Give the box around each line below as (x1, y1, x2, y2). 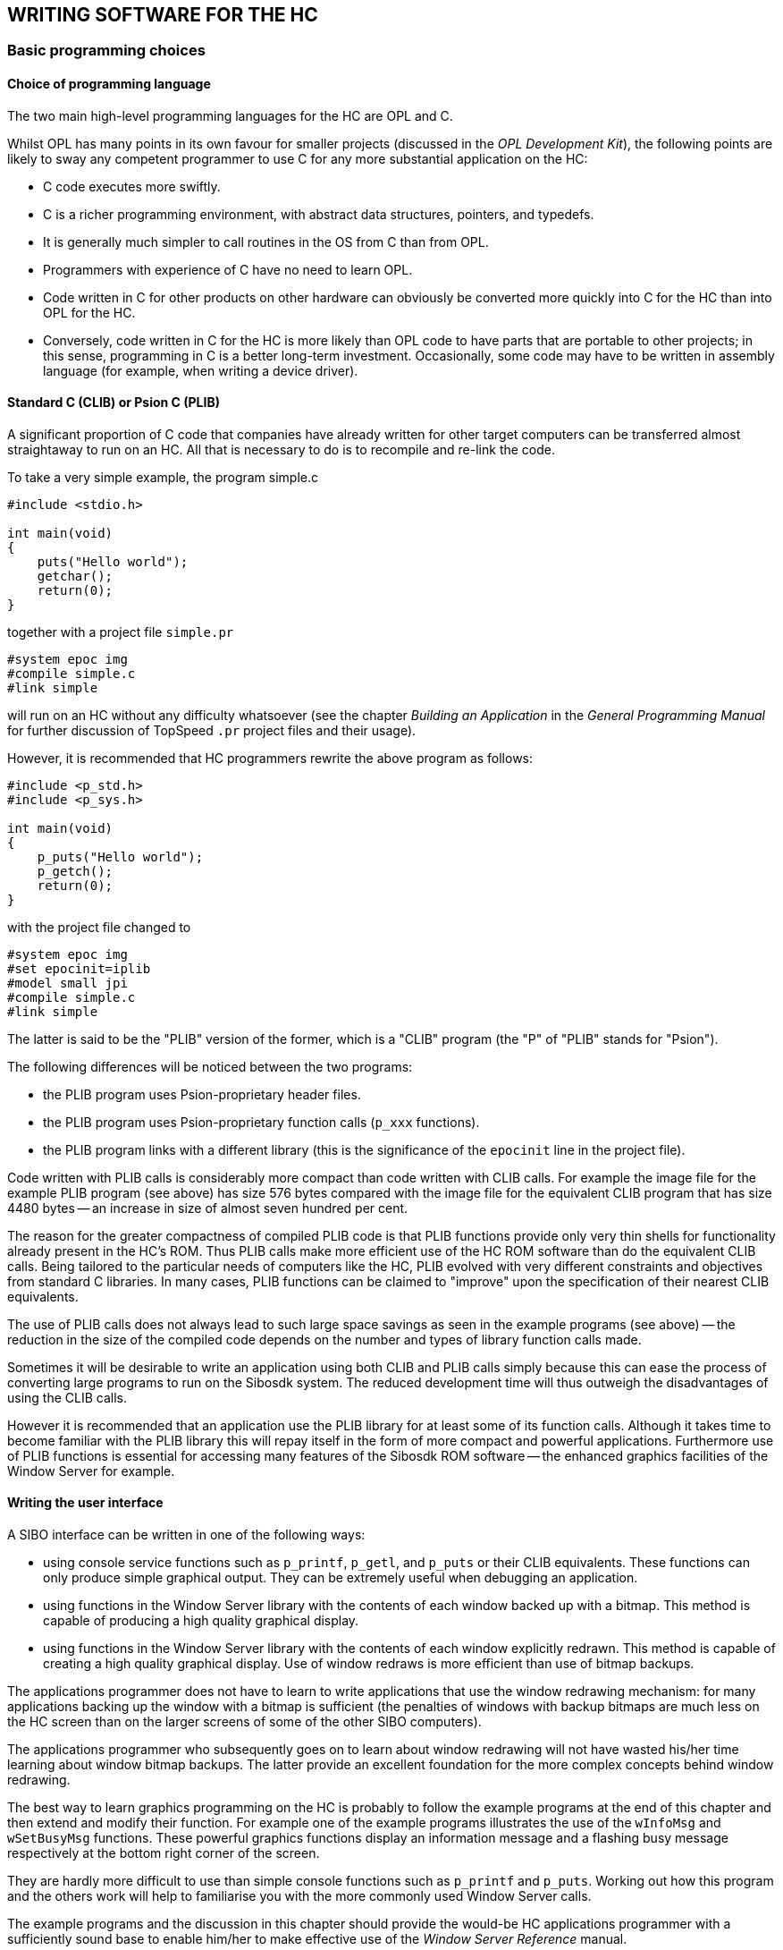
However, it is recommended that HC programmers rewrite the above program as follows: (7, 750, 534, 766)
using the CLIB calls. (7, 1389, 128, 1405)
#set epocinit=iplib (7, 961, 151, 976)
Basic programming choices (7, 41, 206, 60)
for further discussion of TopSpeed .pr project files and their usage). (7, 722, 417, 738)
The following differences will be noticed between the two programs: (7, 1058, 413, 1074)
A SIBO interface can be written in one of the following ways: (7, 1527, 366, 1543)
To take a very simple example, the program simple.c (7, 469, 319, 485)
